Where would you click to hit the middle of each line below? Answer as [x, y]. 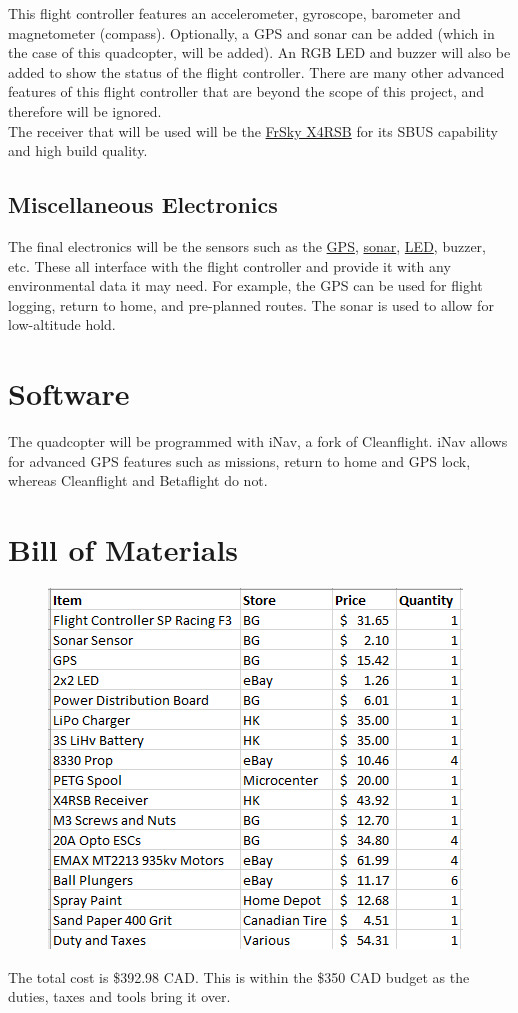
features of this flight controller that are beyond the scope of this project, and [246, 91]
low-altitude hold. [62, 324]
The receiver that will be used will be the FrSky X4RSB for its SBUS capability [253, 130]
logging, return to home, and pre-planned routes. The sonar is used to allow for [251, 304]
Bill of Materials [123, 549]
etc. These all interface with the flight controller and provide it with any [229, 265]
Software [69, 393]
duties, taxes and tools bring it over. [119, 996]
